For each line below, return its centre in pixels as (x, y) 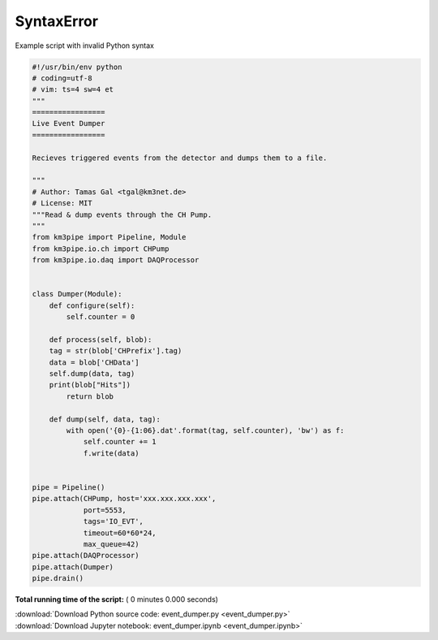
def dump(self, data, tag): (105, 419)
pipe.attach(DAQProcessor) (86, 556)
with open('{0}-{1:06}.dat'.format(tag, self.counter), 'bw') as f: (205, 431)
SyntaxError (57, 21)
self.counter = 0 (101, 317)
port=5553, (105, 510)
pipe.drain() (58, 578)
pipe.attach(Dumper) (73, 567)
